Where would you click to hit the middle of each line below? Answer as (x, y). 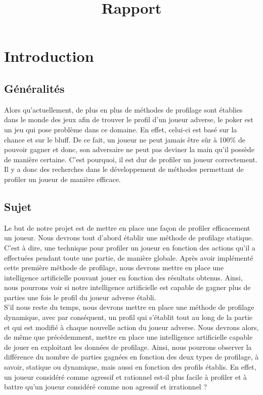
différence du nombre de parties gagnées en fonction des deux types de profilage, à (131, 357)
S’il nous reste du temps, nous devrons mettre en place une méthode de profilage (129, 307)
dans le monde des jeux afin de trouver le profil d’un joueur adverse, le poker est (129, 119)
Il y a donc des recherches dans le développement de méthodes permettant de (124, 169)
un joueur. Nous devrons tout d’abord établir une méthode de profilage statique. (129, 238)
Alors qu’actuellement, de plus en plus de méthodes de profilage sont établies (123, 109)
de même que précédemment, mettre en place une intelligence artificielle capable (128, 337)
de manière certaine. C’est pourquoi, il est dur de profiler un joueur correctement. (131, 159)
